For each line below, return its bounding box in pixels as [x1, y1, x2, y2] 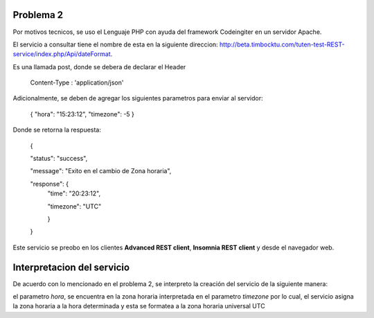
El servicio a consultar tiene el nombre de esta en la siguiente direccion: [12, 40, 218, 48]
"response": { [30, 179, 69, 188]
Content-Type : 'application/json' [30, 78, 124, 87]
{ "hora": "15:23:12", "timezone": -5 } [30, 109, 135, 118]
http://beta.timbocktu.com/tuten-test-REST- [219, 40, 345, 48]
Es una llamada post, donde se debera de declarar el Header [12, 62, 186, 71]
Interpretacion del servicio [12, 261, 130, 273]
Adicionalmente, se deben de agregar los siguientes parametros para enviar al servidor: [12, 94, 263, 103]
